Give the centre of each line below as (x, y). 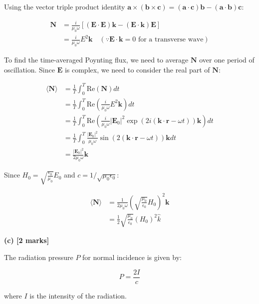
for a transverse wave (171, 40)
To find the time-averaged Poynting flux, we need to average (96, 60)
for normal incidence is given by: (132, 257)
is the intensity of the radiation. (78, 295)
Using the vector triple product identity (65, 6)
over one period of (227, 60)
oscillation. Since (29, 69)
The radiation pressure (39, 257)
